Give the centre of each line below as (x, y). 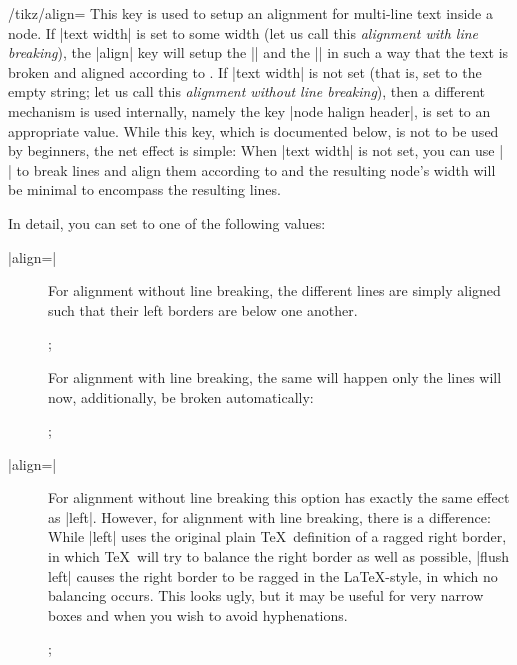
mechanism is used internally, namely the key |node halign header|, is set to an (249, 110)
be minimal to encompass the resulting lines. (144, 189)
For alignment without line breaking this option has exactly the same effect (279, 497)
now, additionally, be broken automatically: (181, 396)
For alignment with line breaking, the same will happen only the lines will (275, 376)
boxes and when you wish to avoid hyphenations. (198, 614)
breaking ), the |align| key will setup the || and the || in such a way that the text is (258, 52)
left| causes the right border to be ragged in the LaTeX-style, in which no (273, 575)
